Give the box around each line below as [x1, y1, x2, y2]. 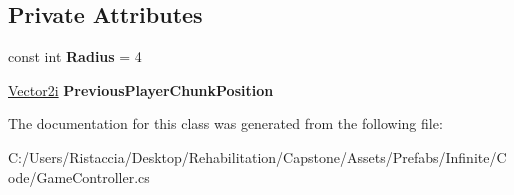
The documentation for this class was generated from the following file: [8, 113, 443, 134]
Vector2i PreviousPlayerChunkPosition [8, 79, 274, 100]
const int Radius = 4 [8, 46, 142, 67]
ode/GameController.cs [8, 166, 150, 187]
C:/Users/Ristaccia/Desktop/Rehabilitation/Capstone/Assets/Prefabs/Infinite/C [8, 146, 507, 167]
